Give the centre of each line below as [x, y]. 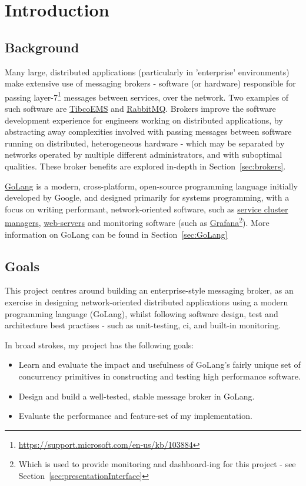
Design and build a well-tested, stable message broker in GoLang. [137, 396]
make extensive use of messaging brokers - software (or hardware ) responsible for [150, 83]
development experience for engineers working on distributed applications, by [144, 120]
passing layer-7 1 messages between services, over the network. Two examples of [147, 96]
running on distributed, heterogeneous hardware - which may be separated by [145, 143]
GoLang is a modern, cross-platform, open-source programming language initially [151, 186]
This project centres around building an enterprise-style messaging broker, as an [149, 290]
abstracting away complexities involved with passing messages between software [148, 132]
